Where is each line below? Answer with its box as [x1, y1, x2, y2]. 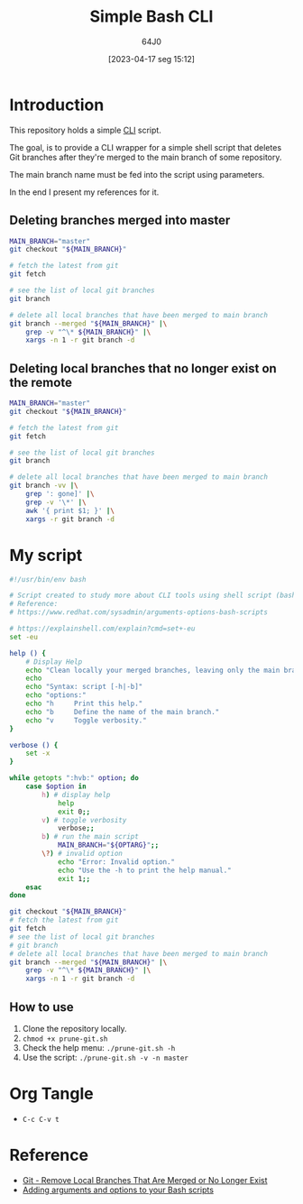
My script [9, 545, 83, 565]
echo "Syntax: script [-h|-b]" [25, 683, 143, 692]
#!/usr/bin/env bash [9, 574, 87, 584]
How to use [9, 999, 74, 1015]
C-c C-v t [22, 1115, 60, 1124]
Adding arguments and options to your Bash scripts [22, 1184, 215, 1195]
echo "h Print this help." [25, 699, 143, 708]
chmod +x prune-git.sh [22, 1034, 108, 1043]
